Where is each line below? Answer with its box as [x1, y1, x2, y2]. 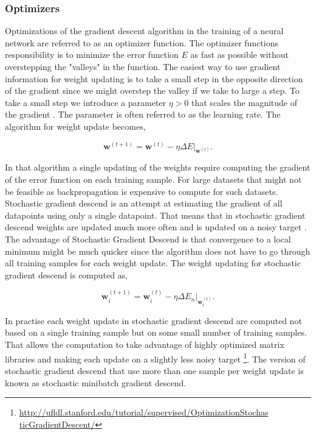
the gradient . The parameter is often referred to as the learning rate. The [5, 108, 281, 121]
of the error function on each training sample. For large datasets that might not [5, 172, 302, 185]
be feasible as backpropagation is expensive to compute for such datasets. [5, 185, 278, 197]
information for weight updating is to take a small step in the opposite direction [5, 72, 303, 85]
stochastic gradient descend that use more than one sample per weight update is [5, 364, 304, 377]
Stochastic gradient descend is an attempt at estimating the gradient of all [5, 197, 283, 210]
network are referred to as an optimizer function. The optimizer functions [5, 36, 278, 49]
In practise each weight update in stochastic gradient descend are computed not [5, 314, 302, 327]
